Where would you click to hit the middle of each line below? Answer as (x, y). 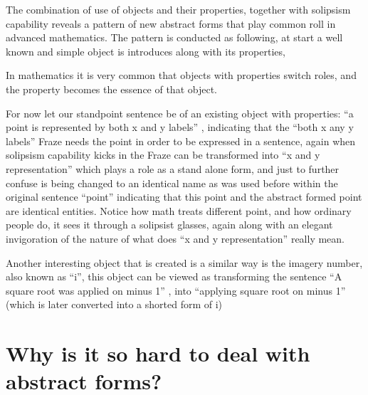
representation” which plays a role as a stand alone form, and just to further (173, 168)
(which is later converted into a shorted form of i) (114, 304)
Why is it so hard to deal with (158, 353)
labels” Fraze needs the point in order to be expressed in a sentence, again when (181, 141)
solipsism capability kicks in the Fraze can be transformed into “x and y (163, 155)
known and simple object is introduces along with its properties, (146, 51)
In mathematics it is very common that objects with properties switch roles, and (181, 75)
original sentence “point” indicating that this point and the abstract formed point (184, 197)
